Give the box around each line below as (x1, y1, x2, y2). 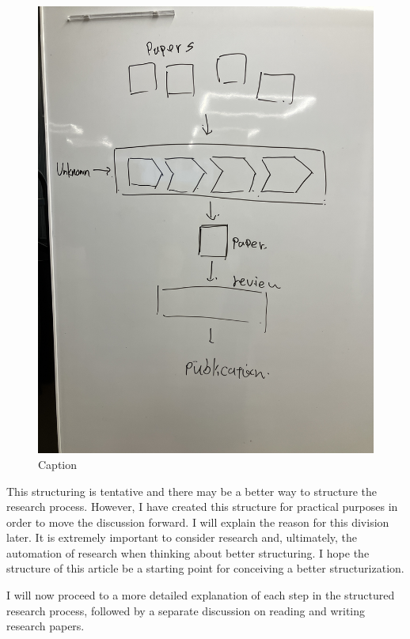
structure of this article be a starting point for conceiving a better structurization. (6, 560, 404, 577)
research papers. (6, 618, 85, 634)
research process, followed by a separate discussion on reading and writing (6, 602, 366, 618)
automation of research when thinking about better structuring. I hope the (6, 544, 370, 561)
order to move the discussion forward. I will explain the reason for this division (6, 513, 389, 530)
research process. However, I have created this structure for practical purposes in (6, 498, 398, 515)
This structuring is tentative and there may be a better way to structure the (6, 482, 377, 499)
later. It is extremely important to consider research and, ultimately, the (6, 529, 358, 546)
